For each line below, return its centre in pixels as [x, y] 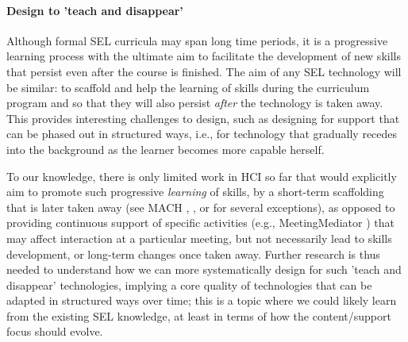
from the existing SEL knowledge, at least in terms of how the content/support [199, 315]
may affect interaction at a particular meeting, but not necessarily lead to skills [199, 238]
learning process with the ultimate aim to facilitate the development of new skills [204, 56]
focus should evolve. [55, 331]
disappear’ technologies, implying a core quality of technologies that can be [189, 284]
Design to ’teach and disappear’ [95, 10]
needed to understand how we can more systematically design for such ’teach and [204, 269]
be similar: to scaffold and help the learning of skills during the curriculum [188, 87]
